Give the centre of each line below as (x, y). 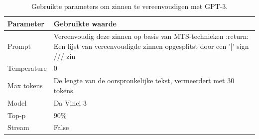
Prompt (19, 46)
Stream (18, 127)
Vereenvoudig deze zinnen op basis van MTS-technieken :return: (151, 36)
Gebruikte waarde (85, 23)
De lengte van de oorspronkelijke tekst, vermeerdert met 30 (144, 80)
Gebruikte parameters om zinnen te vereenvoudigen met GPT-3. (129, 6)
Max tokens (25, 85)
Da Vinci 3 (70, 102)
